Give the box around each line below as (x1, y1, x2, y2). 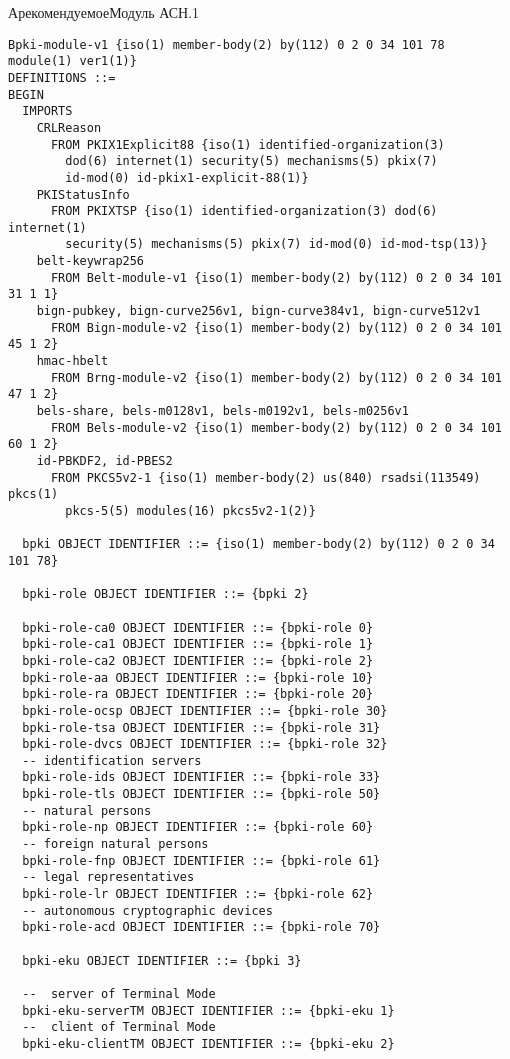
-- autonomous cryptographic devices (22, 903, 273, 918)
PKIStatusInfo (36, 187, 130, 202)
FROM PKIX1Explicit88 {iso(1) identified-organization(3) (50, 137, 445, 152)
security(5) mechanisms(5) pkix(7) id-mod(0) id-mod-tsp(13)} (65, 237, 488, 252)
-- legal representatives (22, 870, 195, 885)
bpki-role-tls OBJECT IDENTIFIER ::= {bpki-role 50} (22, 787, 381, 802)
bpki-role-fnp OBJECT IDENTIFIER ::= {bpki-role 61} (22, 853, 381, 868)
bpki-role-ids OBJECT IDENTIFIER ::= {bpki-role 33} (22, 770, 381, 785)
